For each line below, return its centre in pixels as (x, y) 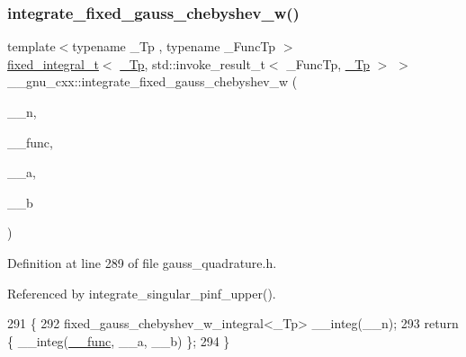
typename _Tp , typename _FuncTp (174, 46)
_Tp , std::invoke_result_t (193, 63)
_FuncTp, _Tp (328, 63)
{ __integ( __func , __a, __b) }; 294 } (119, 340)
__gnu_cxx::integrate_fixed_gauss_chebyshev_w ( (152, 81)
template (31, 46)
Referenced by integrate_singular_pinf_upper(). (142, 293)
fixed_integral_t (53, 63)
